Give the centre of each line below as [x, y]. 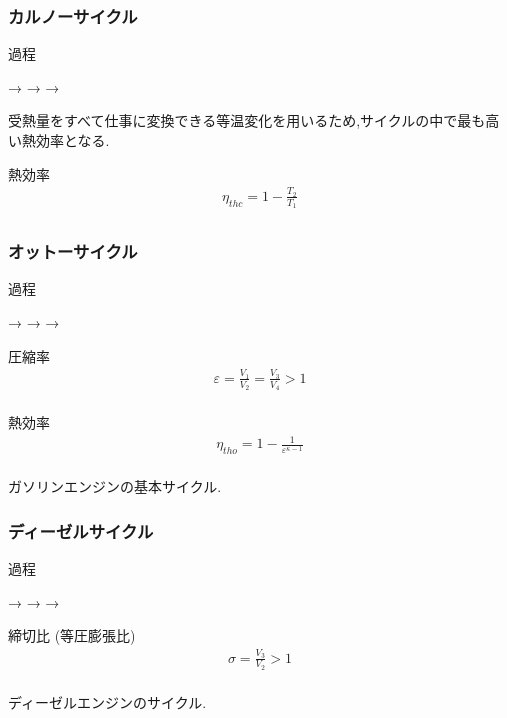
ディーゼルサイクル [81, 530]
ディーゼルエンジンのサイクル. [107, 701]
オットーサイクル [73, 251]
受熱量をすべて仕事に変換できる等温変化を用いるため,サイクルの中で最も [247, 120]
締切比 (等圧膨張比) [72, 635]
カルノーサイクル [73, 15]
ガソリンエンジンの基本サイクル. [115, 486]
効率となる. [72, 140]
